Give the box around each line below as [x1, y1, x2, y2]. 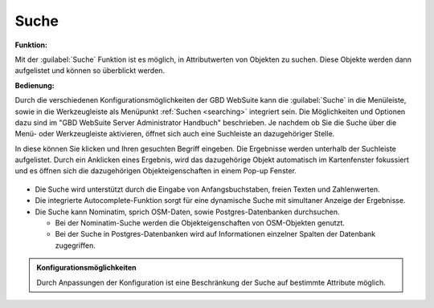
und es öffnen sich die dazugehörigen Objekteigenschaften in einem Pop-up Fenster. [14, 166, 297, 176]
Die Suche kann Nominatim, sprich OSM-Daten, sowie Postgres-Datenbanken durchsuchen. [35, 207, 340, 217]
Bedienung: [14, 80, 55, 90]
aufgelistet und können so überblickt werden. [14, 66, 165, 75]
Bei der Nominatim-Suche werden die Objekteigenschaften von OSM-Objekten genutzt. [55, 218, 346, 228]
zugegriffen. [55, 241, 96, 250]
